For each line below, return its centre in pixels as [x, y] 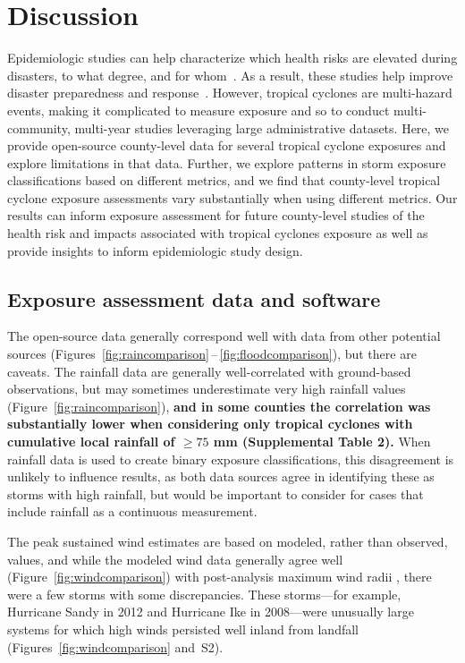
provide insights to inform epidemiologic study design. [155, 250]
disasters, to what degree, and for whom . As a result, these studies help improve [230, 75]
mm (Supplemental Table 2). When [322, 442]
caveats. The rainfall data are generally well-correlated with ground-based [209, 371]
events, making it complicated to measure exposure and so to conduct [199, 110]
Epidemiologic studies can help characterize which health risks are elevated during [232, 58]
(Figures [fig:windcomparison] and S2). [115, 646]
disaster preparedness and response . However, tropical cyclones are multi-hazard [230, 93]
